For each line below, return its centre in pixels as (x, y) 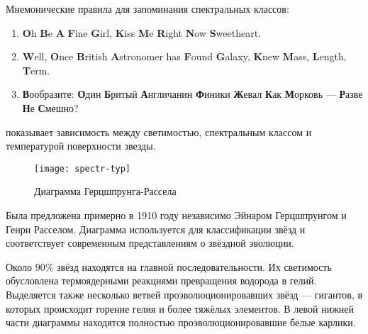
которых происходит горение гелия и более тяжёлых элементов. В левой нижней (180, 308)
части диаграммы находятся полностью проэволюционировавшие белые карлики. (181, 322)
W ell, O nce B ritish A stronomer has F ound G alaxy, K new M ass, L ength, (184, 56)
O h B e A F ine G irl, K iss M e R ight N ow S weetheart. (142, 32)
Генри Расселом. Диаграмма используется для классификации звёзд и (156, 229)
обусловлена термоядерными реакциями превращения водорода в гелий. (161, 280)
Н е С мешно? (50, 107)
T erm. (36, 70)
